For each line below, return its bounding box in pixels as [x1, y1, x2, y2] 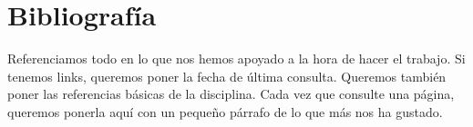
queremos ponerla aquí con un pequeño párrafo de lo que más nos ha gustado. [7, 102, 443, 121]
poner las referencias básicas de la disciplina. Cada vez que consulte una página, [7, 84, 455, 103]
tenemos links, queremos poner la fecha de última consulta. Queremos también [7, 66, 447, 85]
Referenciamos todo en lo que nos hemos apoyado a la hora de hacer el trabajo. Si [7, 49, 466, 68]
